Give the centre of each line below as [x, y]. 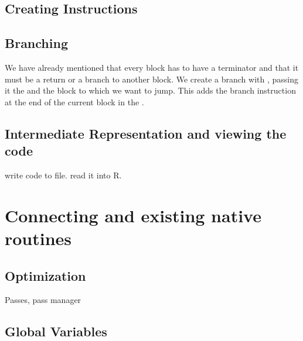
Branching [36, 43]
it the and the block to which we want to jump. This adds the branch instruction [150, 90]
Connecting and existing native [133, 215]
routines [38, 238]
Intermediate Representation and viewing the [146, 133]
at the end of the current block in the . [74, 101]
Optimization [45, 275]
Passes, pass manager [43, 300]
